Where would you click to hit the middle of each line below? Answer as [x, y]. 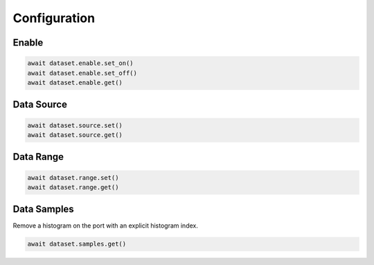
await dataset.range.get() [73, 187]
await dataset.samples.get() [77, 244]
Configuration [54, 18]
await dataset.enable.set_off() [82, 73]
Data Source [40, 105]
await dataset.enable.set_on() [81, 63]
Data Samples [43, 209]
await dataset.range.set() [73, 177]
